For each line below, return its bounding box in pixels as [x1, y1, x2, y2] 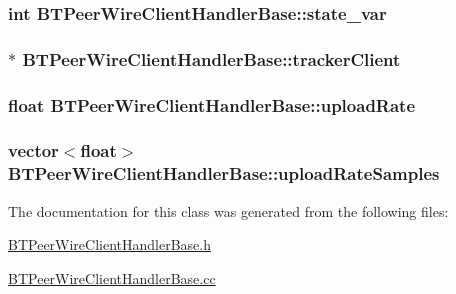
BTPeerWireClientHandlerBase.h [8, 234, 211, 255]
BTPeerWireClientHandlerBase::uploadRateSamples [8, 161, 440, 186]
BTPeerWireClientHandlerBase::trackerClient [22, 46, 401, 71]
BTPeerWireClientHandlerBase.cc [8, 267, 216, 288]
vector [8, 138, 59, 163]
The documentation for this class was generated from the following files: [8, 200, 449, 221]
